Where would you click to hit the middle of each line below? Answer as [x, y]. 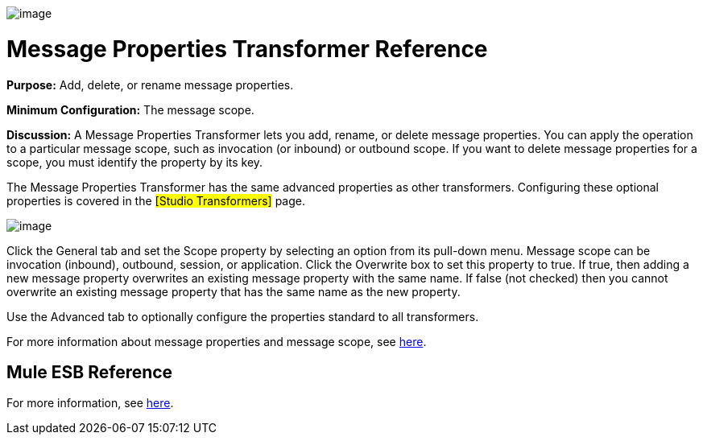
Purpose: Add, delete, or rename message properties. [150, 84]
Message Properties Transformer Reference [247, 49]
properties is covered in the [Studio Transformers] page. [156, 200]
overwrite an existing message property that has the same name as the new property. [234, 291]
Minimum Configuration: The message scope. [130, 109]
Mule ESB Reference [90, 372]
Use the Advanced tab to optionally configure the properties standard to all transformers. [243, 316]
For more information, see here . [90, 403]
